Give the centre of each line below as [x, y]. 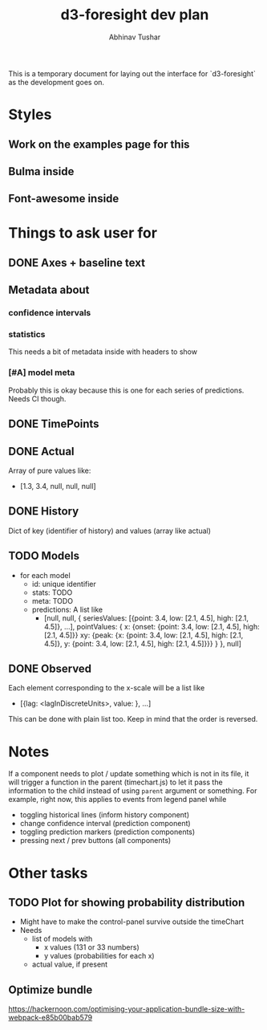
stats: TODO [52, 592]
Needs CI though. [37, 398]
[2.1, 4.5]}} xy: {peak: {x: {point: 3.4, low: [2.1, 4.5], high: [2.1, [144, 635]
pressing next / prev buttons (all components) [95, 841]
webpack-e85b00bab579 [51, 1018]
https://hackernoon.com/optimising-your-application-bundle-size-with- [127, 1009]
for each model [45, 575]
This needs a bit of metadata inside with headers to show [103, 352]
